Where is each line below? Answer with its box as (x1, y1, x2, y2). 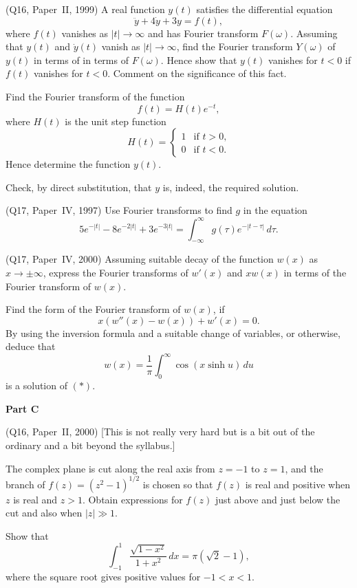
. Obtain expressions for (82, 492, 183, 506)
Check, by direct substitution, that (6, 179, 152, 194)
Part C (6, 401, 39, 415)
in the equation (243, 203, 307, 217)
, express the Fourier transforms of (43, 265, 188, 279)
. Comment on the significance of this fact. (107, 66, 287, 80)
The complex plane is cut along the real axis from (6, 461, 215, 475)
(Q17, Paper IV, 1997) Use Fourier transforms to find (6, 203, 232, 217)
